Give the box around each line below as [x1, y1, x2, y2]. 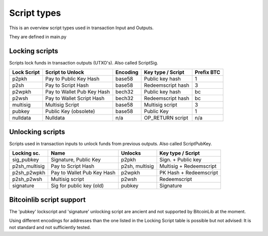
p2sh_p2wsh [12, 176, 42, 183]
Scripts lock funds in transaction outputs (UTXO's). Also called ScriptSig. [9, 59, 158, 65]
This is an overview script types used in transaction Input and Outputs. [9, 25, 154, 31]
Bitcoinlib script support [9, 195, 86, 204]
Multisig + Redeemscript [159, 163, 217, 170]
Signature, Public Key [51, 156, 101, 163]
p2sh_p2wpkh [12, 169, 46, 176]
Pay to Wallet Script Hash [45, 95, 105, 102]
